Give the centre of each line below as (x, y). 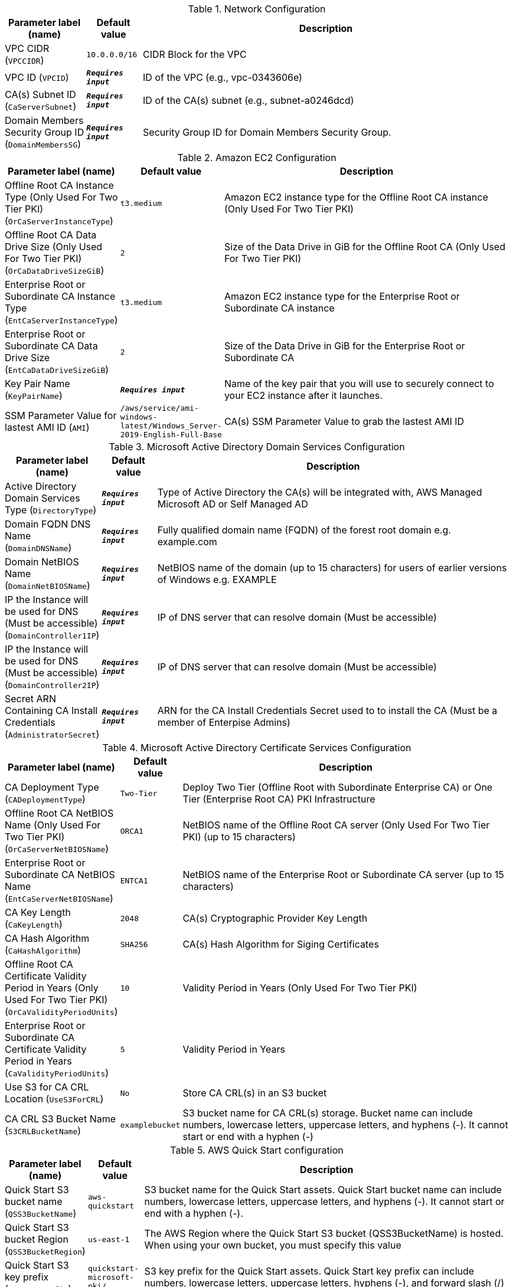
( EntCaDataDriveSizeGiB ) (57, 369)
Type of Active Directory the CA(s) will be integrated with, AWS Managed (320, 492)
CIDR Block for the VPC (195, 54)
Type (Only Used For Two (61, 197)
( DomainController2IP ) (52, 685)
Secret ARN (30, 699)
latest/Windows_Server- (171, 426)
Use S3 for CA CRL (47, 1087)
